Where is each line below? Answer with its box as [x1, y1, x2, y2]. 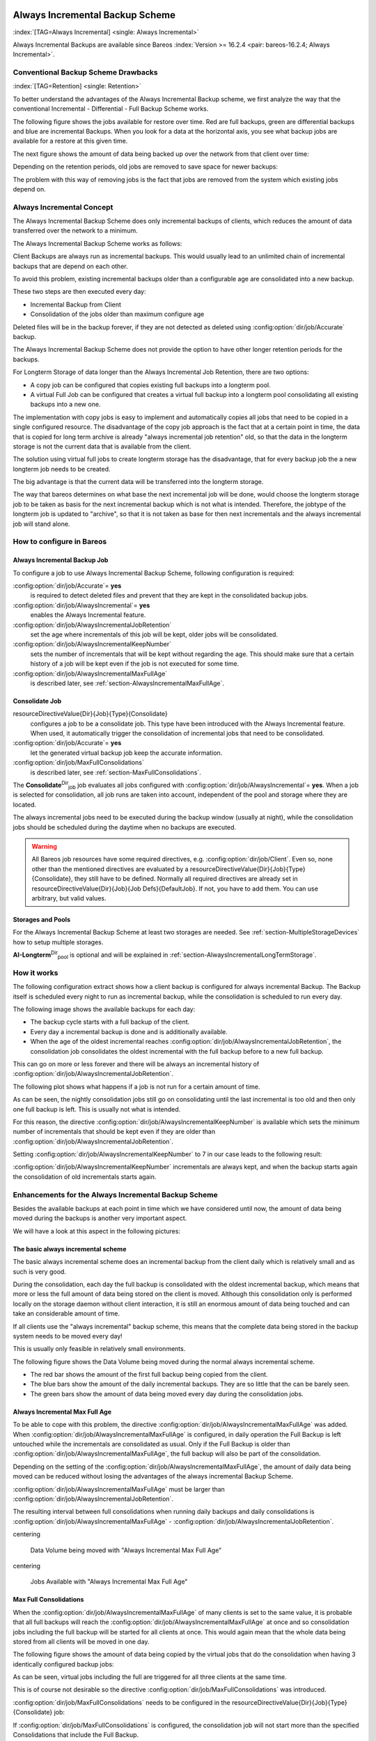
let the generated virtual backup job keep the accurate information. [30, 749, 223, 757]
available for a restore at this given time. [13, 136, 128, 146]
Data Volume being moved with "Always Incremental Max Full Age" [30, 1546, 222, 1554]
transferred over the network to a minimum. [13, 226, 139, 235]
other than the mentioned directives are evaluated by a [31, 864, 189, 873]
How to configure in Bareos [13, 537, 107, 547]
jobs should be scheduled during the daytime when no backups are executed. [13, 822, 237, 832]
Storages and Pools [13, 915, 71, 923]
